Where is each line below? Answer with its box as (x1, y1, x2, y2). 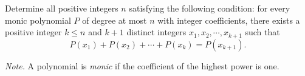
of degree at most (82, 13, 147, 26)
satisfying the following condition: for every (129, 2, 290, 14)
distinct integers (126, 26, 187, 38)
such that (245, 26, 280, 38)
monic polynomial (5, 13, 71, 26)
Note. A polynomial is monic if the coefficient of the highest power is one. (5, 59, 279, 72)
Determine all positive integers (5, 2, 118, 14)
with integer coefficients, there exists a (157, 13, 300, 26)
